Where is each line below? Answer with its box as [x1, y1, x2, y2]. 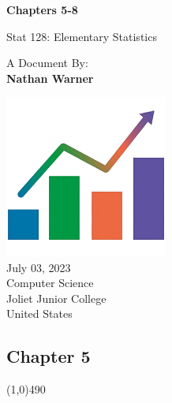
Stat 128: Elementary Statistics [6, 28, 157, 44]
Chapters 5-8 [6, 2, 78, 17]
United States [6, 305, 73, 322]
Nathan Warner [6, 69, 94, 86]
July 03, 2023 [6, 259, 71, 275]
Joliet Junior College [6, 289, 107, 306]
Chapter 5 [6, 344, 91, 368]
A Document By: [6, 54, 88, 71]
